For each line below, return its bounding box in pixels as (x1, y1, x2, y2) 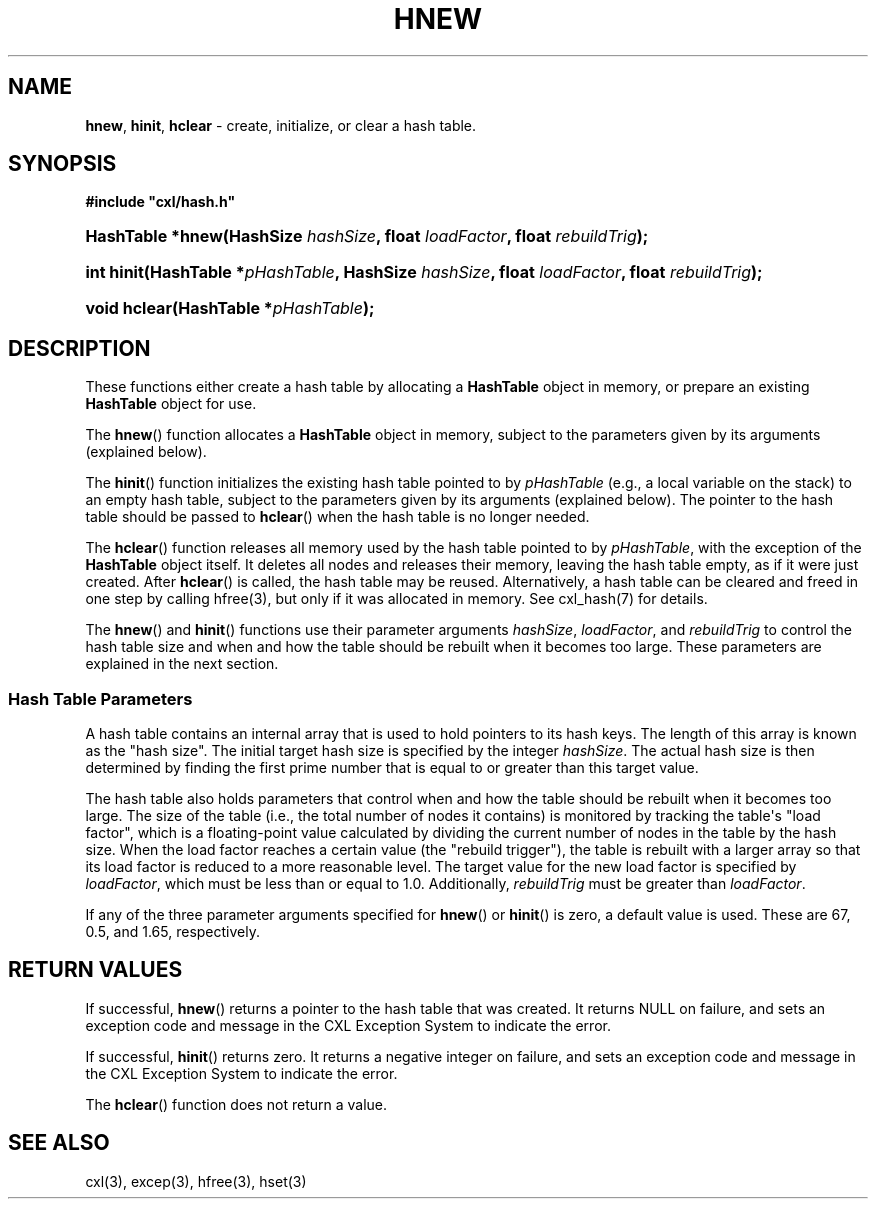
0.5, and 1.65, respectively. (85, 923, 260, 941)
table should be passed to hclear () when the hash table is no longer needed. (85, 508, 590, 526)
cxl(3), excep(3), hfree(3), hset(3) (85, 1172, 307, 1190)
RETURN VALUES (8, 957, 183, 983)
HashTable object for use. (85, 395, 257, 413)
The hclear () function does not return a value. (85, 1095, 388, 1113)
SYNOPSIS (8, 151, 117, 177)
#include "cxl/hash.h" (85, 193, 236, 211)
